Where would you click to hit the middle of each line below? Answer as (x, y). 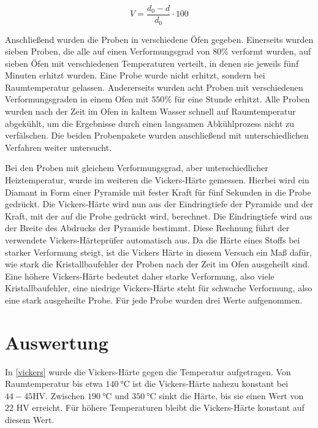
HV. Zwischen (59, 395)
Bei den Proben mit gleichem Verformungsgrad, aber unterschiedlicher (137, 168)
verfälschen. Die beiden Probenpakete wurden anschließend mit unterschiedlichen (157, 135)
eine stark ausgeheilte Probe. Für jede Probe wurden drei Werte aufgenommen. (154, 300)
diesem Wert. (30, 420)
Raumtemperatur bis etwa (54, 384)
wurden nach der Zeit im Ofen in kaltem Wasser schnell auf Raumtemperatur (150, 111)
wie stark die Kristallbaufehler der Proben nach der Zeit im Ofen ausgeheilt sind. (157, 264)
